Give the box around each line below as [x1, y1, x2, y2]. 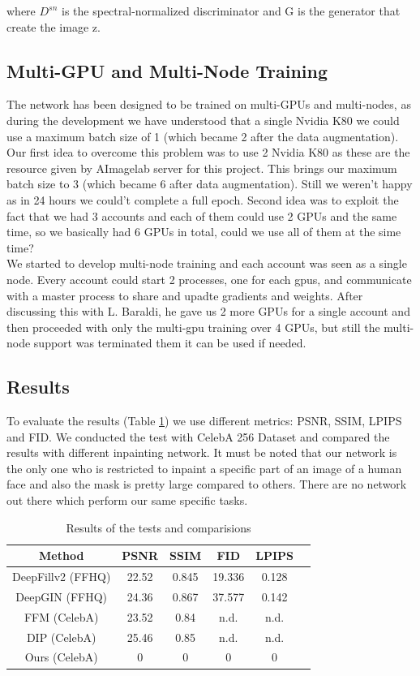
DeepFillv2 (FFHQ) [12, 568, 111, 585]
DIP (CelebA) [26, 628, 96, 645]
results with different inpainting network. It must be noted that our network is [6, 444, 397, 461]
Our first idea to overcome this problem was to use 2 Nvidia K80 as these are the [6, 144, 410, 161]
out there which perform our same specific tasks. [6, 492, 248, 509]
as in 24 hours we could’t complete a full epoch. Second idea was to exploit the [6, 191, 399, 208]
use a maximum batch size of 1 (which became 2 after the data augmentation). [6, 127, 399, 144]
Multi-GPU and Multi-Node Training [6, 58, 328, 83]
